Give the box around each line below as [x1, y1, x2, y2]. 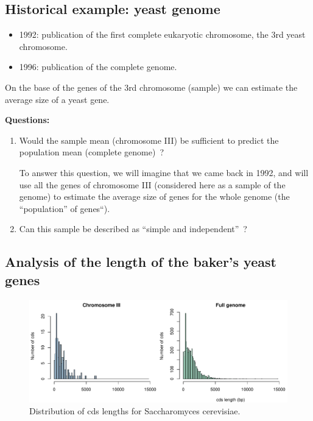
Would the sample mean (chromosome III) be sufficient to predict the [19, 133, 279, 146]
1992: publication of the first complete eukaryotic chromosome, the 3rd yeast [19, 28, 306, 41]
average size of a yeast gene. [5, 93, 110, 105]
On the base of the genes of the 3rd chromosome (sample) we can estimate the [5, 80, 298, 93]
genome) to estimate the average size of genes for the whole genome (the [19, 190, 290, 203]
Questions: [5, 113, 50, 126]
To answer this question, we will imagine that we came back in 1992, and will [19, 166, 309, 179]
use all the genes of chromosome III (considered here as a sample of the [19, 178, 286, 191]
